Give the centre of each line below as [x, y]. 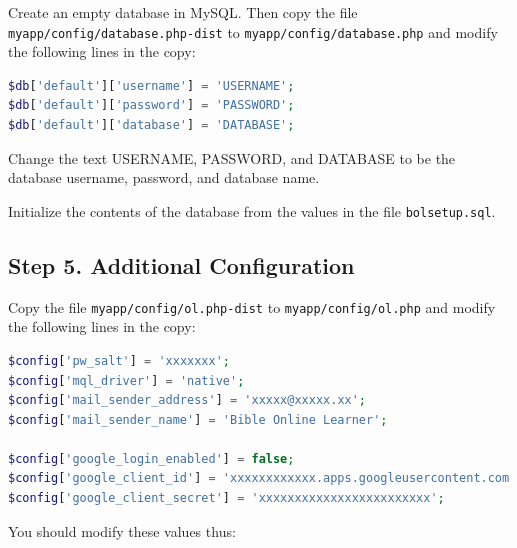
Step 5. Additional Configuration [181, 264]
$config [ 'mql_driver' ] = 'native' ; [126, 380]
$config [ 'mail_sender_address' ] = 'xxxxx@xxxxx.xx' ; [187, 400]
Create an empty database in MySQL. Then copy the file [183, 12]
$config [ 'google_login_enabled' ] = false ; [151, 458]
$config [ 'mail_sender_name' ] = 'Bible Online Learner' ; [198, 419]
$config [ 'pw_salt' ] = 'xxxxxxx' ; [119, 360]
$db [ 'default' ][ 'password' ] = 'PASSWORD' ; [151, 105]
